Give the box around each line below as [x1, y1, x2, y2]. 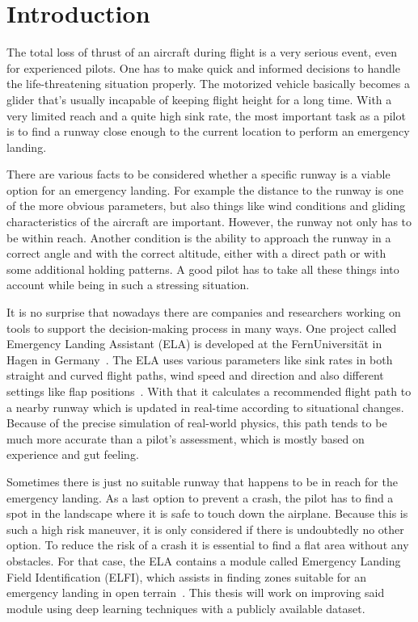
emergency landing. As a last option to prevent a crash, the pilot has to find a [6, 489, 394, 506]
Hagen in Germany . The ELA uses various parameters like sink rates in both [6, 351, 393, 368]
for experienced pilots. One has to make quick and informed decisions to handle [6, 59, 400, 76]
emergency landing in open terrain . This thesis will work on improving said [6, 584, 385, 601]
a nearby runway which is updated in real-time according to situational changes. [6, 398, 404, 415]
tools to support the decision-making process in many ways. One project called [6, 319, 397, 336]
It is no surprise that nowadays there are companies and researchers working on [6, 304, 401, 321]
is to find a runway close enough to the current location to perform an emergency [6, 123, 410, 140]
